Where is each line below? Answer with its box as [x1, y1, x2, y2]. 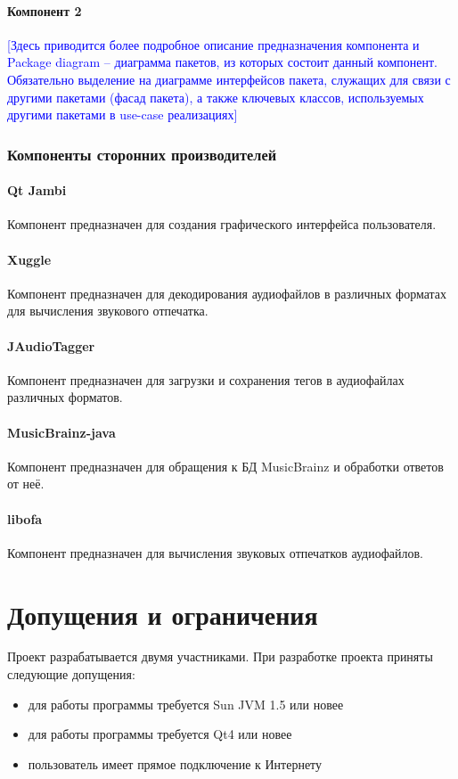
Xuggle [7, 250, 52, 268]
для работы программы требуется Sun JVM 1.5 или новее [28, 694, 344, 713]
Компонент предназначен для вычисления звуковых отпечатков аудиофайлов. [7, 543, 423, 562]
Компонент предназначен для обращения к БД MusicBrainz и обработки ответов [7, 456, 444, 475]
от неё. [7, 474, 45, 493]
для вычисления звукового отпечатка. [7, 301, 209, 320]
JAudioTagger [7, 336, 95, 355]
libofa [7, 509, 43, 528]
